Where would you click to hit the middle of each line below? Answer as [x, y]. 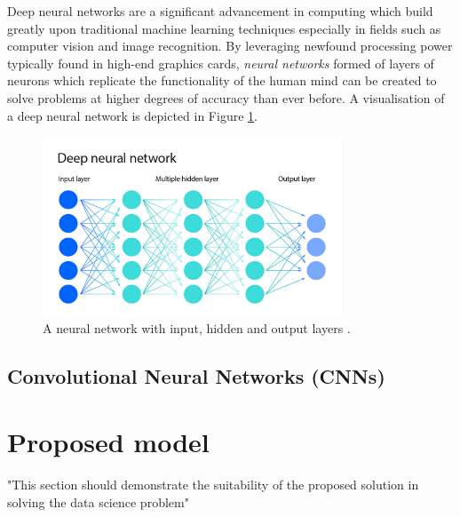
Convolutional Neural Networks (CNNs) [196, 376]
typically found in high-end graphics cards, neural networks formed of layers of [221, 63]
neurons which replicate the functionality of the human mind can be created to [222, 80]
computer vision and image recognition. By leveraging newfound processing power [230, 46]
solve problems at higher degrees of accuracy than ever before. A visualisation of [226, 97]
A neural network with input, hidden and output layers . [197, 328]
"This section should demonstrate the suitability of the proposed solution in [213, 484]
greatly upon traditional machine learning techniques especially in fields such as [224, 28]
